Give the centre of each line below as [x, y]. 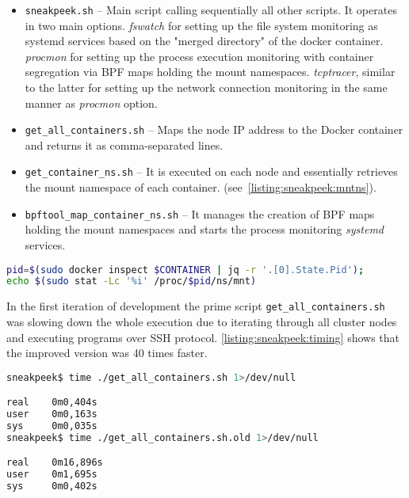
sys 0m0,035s [52, 426]
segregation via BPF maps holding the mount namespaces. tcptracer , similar [210, 72]
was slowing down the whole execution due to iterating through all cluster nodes [202, 321]
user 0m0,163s [52, 414]
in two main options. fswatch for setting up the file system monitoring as [201, 25]
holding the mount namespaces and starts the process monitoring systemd [204, 229]
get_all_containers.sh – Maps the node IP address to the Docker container [214, 129]
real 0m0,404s [52, 403]
